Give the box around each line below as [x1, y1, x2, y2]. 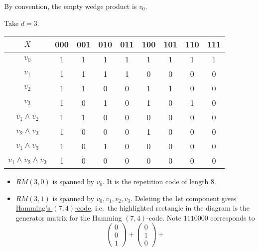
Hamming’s [15, 203, 50, 213]
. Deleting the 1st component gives [130, 193, 237, 203]
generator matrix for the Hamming [15, 212, 122, 223]
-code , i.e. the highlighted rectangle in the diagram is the [75, 203, 250, 213]
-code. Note [146, 212, 182, 223]
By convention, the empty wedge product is [4, 1, 137, 11]
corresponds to [210, 212, 255, 223]
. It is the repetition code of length [102, 176, 209, 187]
